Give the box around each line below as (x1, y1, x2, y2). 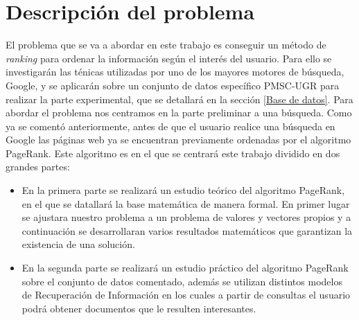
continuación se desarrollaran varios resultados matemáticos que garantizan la (21, 223, 353, 238)
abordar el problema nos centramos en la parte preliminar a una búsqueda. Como (6, 105, 352, 120)
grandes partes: (6, 159, 70, 174)
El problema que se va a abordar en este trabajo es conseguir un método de (6, 37, 326, 52)
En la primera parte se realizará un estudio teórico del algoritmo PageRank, (21, 183, 345, 197)
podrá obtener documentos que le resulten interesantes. (21, 301, 256, 315)
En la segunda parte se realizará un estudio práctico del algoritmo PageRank (21, 260, 349, 275)
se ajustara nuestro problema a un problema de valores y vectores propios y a (21, 210, 351, 224)
